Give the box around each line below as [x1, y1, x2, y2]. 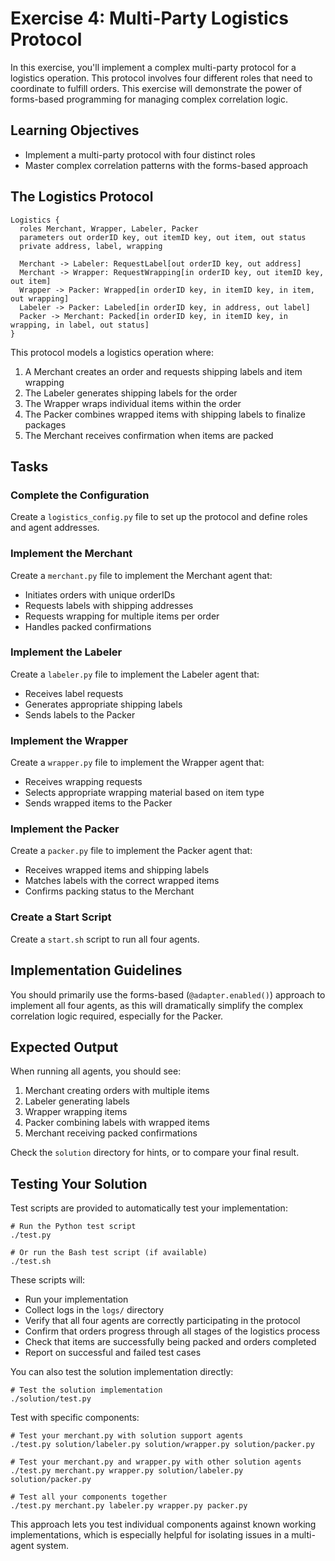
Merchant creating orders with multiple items [24, 1085, 210, 1097]
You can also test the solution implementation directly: [10, 1366, 234, 1378]
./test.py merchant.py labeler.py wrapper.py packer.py [10, 1501, 248, 1511]
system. [36, 1540, 69, 1552]
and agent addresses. [10, 522, 100, 534]
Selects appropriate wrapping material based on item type [24, 787, 265, 799]
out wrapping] [10, 293, 70, 304]
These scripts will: [10, 1274, 86, 1286]
